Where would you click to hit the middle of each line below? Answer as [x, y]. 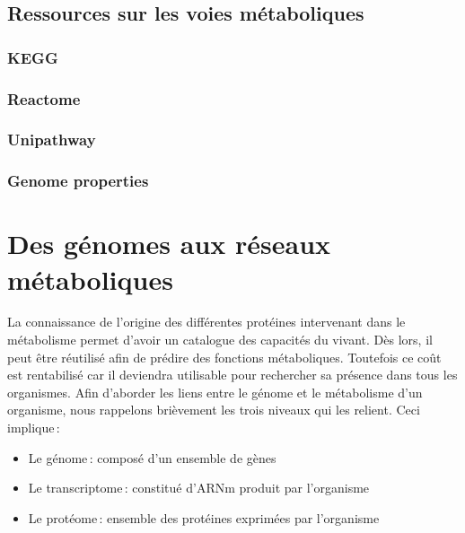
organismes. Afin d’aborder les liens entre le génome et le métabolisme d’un [215, 392]
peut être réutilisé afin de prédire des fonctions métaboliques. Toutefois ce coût [224, 357]
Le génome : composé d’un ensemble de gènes [152, 457]
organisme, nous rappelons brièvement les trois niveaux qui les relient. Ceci [214, 410]
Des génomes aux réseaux [169, 244]
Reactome [44, 98]
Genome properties [78, 181]
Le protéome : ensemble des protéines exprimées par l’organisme [204, 517]
